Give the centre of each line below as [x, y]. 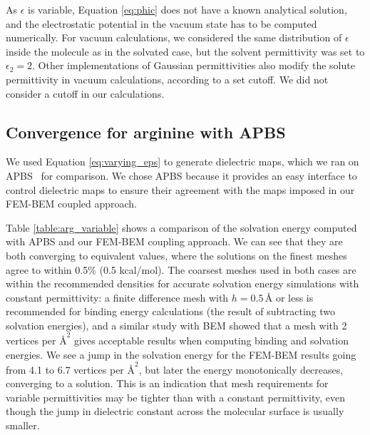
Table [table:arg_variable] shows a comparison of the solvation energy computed [181, 227]
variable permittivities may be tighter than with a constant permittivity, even [175, 397]
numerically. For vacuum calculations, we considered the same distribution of [174, 37]
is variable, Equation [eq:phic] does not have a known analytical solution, [187, 9]
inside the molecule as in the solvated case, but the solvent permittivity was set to [185, 51]
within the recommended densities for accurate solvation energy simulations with [183, 283]
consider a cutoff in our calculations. [85, 93]
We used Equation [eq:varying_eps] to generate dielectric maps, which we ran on [183, 162]
